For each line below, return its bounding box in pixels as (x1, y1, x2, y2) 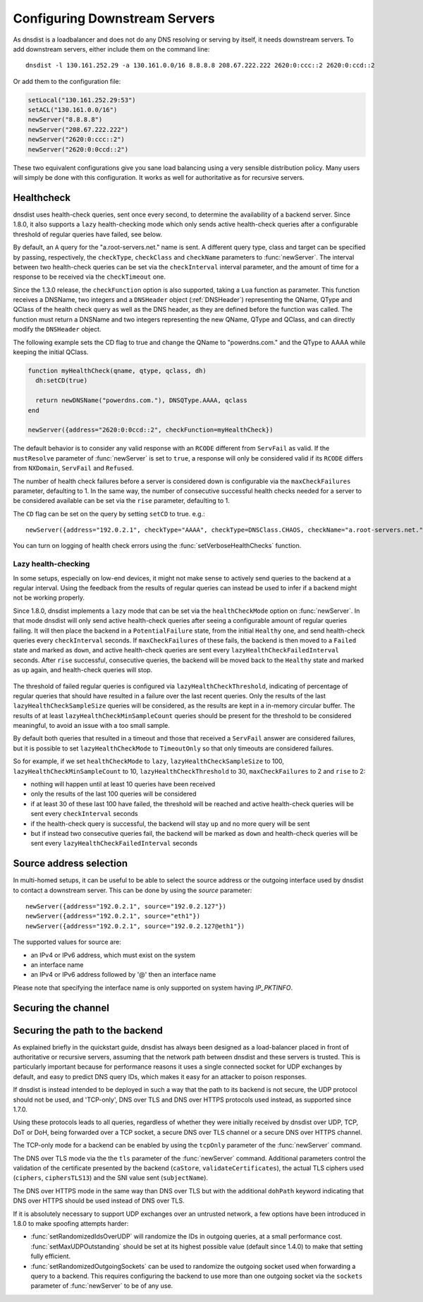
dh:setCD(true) (35, 377, 88, 384)
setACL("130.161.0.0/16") (27, 106, 118, 114)
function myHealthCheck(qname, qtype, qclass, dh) (27, 367, 207, 375)
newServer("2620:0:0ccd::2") (27, 145, 129, 153)
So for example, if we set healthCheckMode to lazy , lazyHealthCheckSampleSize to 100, (13, 757, 285, 765)
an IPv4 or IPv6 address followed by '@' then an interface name (30, 971, 216, 979)
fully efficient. (30, 1252, 70, 1260)
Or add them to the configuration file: (13, 77, 121, 85)
